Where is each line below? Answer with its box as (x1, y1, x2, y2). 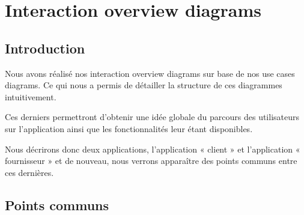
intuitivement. (5, 90, 56, 103)
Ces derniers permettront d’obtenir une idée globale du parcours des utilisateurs (5, 111, 300, 123)
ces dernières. (5, 166, 54, 178)
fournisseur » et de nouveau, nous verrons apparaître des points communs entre (5, 154, 297, 167)
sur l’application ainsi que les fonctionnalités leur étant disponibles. (5, 122, 253, 135)
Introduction (5, 38, 85, 57)
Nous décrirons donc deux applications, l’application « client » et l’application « (5, 142, 300, 155)
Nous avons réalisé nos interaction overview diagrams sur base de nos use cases (5, 67, 295, 79)
